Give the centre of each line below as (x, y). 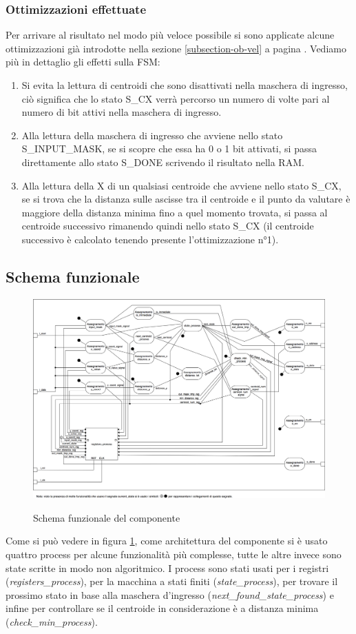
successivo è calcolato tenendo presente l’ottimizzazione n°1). (150, 239)
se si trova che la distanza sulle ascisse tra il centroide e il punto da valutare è (186, 199)
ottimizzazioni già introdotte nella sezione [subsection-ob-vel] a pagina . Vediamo (176, 48)
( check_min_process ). (52, 621)
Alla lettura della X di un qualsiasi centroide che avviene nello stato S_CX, (181, 185)
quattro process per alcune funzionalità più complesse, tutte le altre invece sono (174, 554)
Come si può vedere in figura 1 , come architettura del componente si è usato (167, 541)
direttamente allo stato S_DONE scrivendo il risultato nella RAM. (163, 162)
